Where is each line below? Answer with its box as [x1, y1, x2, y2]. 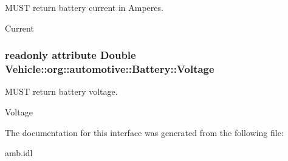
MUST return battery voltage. [5, 85, 118, 98]
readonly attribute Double [5, 47, 136, 63]
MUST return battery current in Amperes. [5, 1, 163, 13]
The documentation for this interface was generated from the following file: [5, 126, 284, 139]
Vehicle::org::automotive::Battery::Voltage [5, 61, 214, 77]
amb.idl [5, 146, 33, 159]
